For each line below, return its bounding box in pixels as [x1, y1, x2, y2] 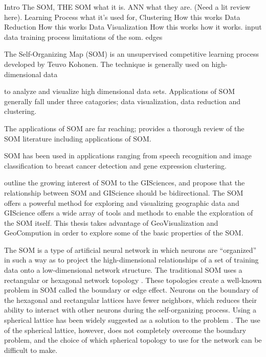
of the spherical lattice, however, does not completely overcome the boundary [4, 324, 247, 335]
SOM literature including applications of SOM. [4, 133, 151, 144]
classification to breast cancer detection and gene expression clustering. [4, 160, 227, 171]
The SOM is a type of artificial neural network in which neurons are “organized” [4, 244, 257, 255]
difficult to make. [4, 344, 58, 355]
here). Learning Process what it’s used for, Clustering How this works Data [4, 11, 240, 22]
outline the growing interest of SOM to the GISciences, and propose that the [4, 177, 245, 188]
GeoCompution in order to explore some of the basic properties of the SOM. [4, 227, 243, 238]
